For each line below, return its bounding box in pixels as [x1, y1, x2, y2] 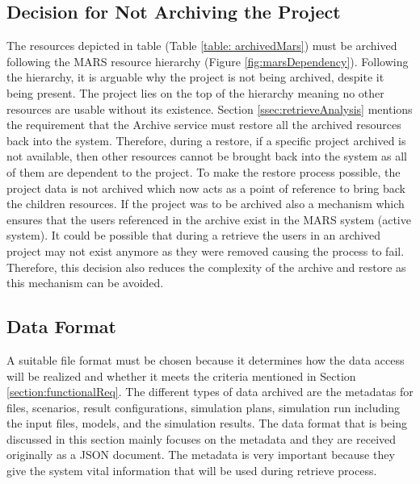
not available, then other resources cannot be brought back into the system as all [6, 148, 407, 165]
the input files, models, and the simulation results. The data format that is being [6, 415, 408, 432]
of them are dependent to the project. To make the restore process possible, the [6, 163, 401, 180]
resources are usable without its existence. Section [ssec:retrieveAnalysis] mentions [6, 100, 413, 117]
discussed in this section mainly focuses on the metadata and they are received [6, 430, 397, 447]
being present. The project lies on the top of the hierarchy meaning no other [6, 84, 384, 101]
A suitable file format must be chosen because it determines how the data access [6, 351, 405, 368]
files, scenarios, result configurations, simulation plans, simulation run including [6, 398, 400, 415]
